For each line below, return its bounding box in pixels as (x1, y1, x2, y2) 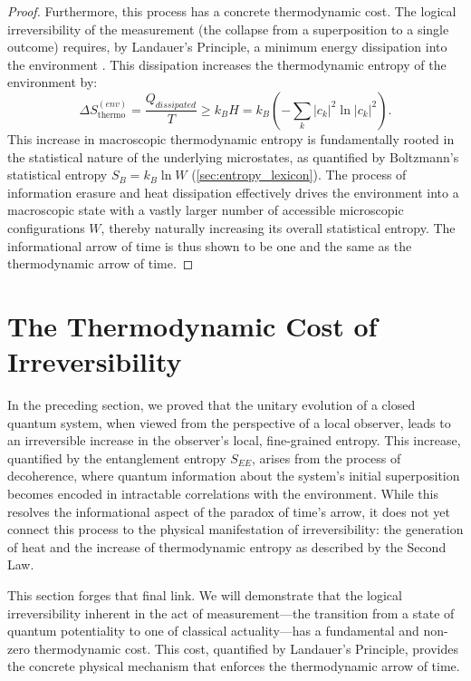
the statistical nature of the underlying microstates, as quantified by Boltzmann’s (7, 147, 459, 166)
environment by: (7, 73, 98, 92)
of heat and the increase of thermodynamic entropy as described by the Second (7, 537, 447, 556)
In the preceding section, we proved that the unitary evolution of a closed (7, 395, 416, 414)
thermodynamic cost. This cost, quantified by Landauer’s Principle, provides (34, 638, 458, 657)
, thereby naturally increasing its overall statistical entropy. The (101, 218, 456, 237)
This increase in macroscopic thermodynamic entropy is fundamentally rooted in (7, 129, 455, 148)
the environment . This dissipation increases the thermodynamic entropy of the (7, 54, 447, 73)
